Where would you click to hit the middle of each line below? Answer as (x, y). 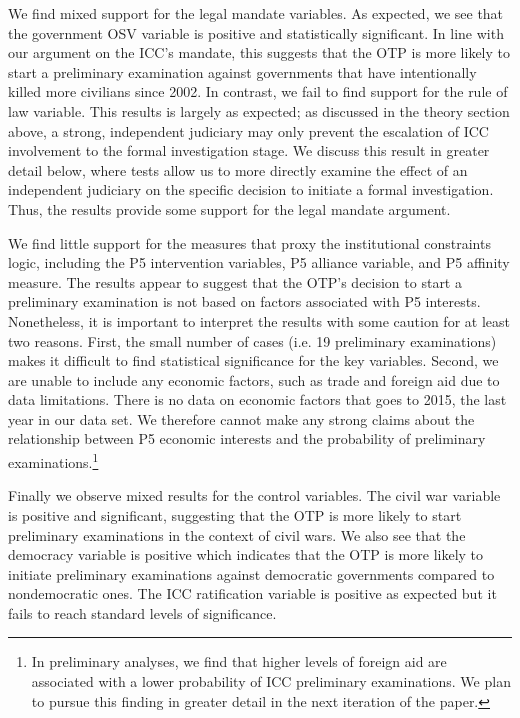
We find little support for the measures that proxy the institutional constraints (249, 242)
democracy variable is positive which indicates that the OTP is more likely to (246, 554)
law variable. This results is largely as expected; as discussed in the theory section (259, 110)
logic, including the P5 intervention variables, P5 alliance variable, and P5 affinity (259, 262)
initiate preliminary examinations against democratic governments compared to (251, 573)
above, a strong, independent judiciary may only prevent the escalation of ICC (248, 130)
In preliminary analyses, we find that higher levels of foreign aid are (239, 661)
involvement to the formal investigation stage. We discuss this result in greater (249, 150)
